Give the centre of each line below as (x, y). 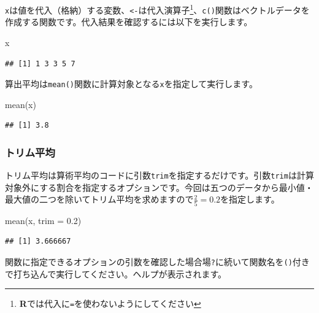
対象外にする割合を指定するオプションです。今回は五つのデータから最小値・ (159, 187)
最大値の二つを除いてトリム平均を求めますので (99, 199)
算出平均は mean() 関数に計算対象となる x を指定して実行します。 (131, 84)
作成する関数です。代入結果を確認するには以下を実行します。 (129, 22)
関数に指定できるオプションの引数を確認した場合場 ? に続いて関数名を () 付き (157, 261)
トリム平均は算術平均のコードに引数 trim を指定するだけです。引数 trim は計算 (159, 175)
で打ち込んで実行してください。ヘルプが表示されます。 (116, 273)
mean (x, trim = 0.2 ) (43, 220)
